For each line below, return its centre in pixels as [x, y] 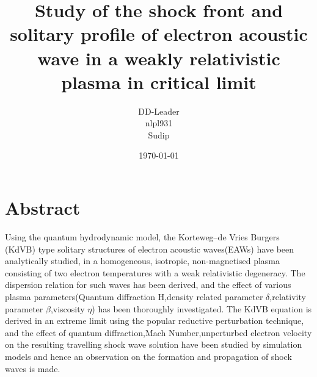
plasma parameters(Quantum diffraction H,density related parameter [134, 296]
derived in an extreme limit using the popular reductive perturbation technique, [155, 321]
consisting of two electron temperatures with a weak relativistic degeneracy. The [155, 272]
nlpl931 [159, 123]
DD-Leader [159, 111]
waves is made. [33, 368]
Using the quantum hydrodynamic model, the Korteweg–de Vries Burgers [142, 237]
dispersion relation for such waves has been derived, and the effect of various [148, 285]
